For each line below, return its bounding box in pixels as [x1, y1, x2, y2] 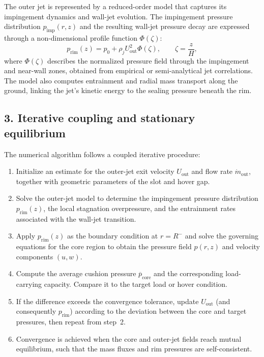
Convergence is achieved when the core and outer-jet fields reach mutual [16, 333, 242, 344]
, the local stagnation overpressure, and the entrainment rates [43, 202, 236, 213]
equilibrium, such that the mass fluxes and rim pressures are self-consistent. [16, 343, 252, 354]
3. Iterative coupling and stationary [4, 110, 195, 126]
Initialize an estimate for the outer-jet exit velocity [16, 166, 174, 176]
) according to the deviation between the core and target [70, 306, 247, 316]
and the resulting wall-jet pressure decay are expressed [79, 21, 250, 32]
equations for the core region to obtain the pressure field [16, 241, 192, 252]
